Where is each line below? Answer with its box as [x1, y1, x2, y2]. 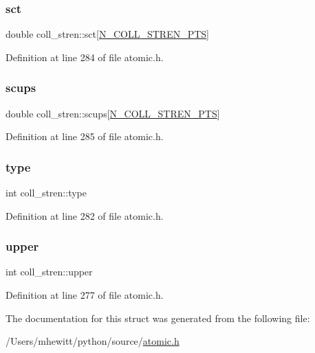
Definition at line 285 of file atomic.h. [6, 129, 164, 144]
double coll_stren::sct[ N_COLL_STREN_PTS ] [6, 27, 209, 41]
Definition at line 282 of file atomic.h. [6, 208, 164, 223]
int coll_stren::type [6, 185, 87, 200]
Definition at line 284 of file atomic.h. [6, 49, 164, 64]
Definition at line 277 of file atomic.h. [6, 288, 164, 302]
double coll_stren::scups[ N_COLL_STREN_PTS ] [6, 106, 220, 120]
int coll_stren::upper [6, 264, 93, 279]
